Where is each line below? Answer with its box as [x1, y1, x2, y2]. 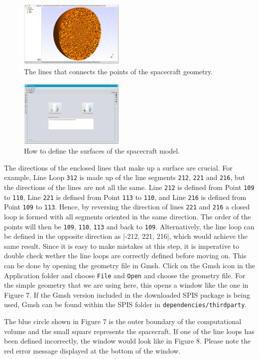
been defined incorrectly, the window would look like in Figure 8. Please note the [4, 336, 251, 346]
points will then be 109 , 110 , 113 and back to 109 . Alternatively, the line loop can [4, 221, 255, 231]
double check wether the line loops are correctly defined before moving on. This [4, 250, 247, 261]
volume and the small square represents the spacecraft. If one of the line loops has [4, 326, 255, 336]
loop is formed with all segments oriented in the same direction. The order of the [4, 211, 251, 221]
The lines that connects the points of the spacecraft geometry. [24, 66, 213, 77]
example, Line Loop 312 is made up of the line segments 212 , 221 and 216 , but [4, 172, 246, 182]
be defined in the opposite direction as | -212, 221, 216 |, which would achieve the [4, 231, 248, 241]
